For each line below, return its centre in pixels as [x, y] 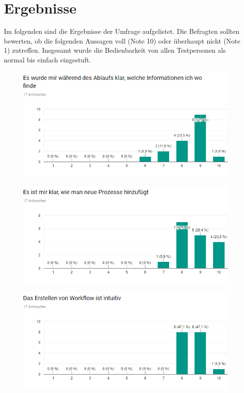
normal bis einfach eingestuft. [48, 59]
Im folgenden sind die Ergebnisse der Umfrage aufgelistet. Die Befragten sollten [122, 31]
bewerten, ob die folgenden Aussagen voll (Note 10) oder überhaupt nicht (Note [122, 40]
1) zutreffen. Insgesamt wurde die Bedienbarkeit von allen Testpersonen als [115, 50]
